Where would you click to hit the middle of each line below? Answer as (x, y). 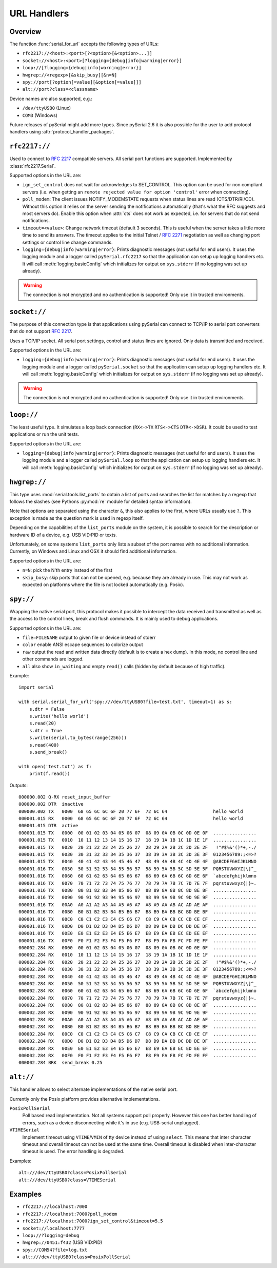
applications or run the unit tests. (44, 434)
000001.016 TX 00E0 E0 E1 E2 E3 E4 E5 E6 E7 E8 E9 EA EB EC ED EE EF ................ (137, 933)
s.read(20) (43, 723)
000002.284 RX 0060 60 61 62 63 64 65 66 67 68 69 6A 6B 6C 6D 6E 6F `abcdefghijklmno (137, 991)
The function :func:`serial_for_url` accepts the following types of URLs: (84, 44)
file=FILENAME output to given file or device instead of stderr (89, 638)
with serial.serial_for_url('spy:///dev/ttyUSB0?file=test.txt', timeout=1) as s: (125, 702)
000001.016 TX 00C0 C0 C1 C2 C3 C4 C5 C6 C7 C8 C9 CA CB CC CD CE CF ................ (137, 919)
